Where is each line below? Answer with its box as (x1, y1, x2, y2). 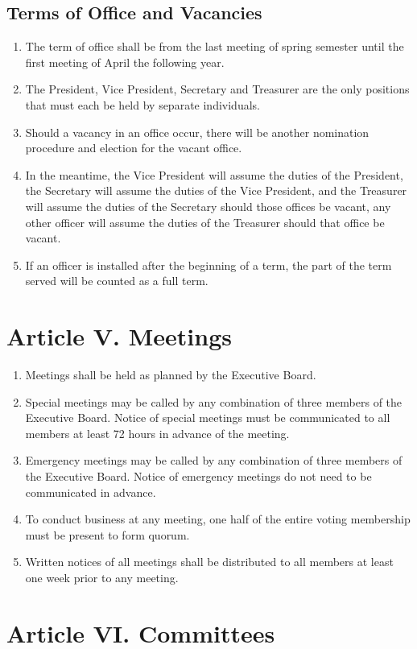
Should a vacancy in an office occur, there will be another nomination (25, 123, 370, 140)
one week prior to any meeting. (25, 568, 179, 585)
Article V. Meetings (6, 320, 233, 353)
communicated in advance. (25, 483, 156, 500)
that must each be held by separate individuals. (25, 96, 260, 113)
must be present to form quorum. (25, 526, 190, 543)
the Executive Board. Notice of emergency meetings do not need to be (25, 468, 372, 485)
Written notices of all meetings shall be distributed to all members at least (25, 553, 394, 570)
